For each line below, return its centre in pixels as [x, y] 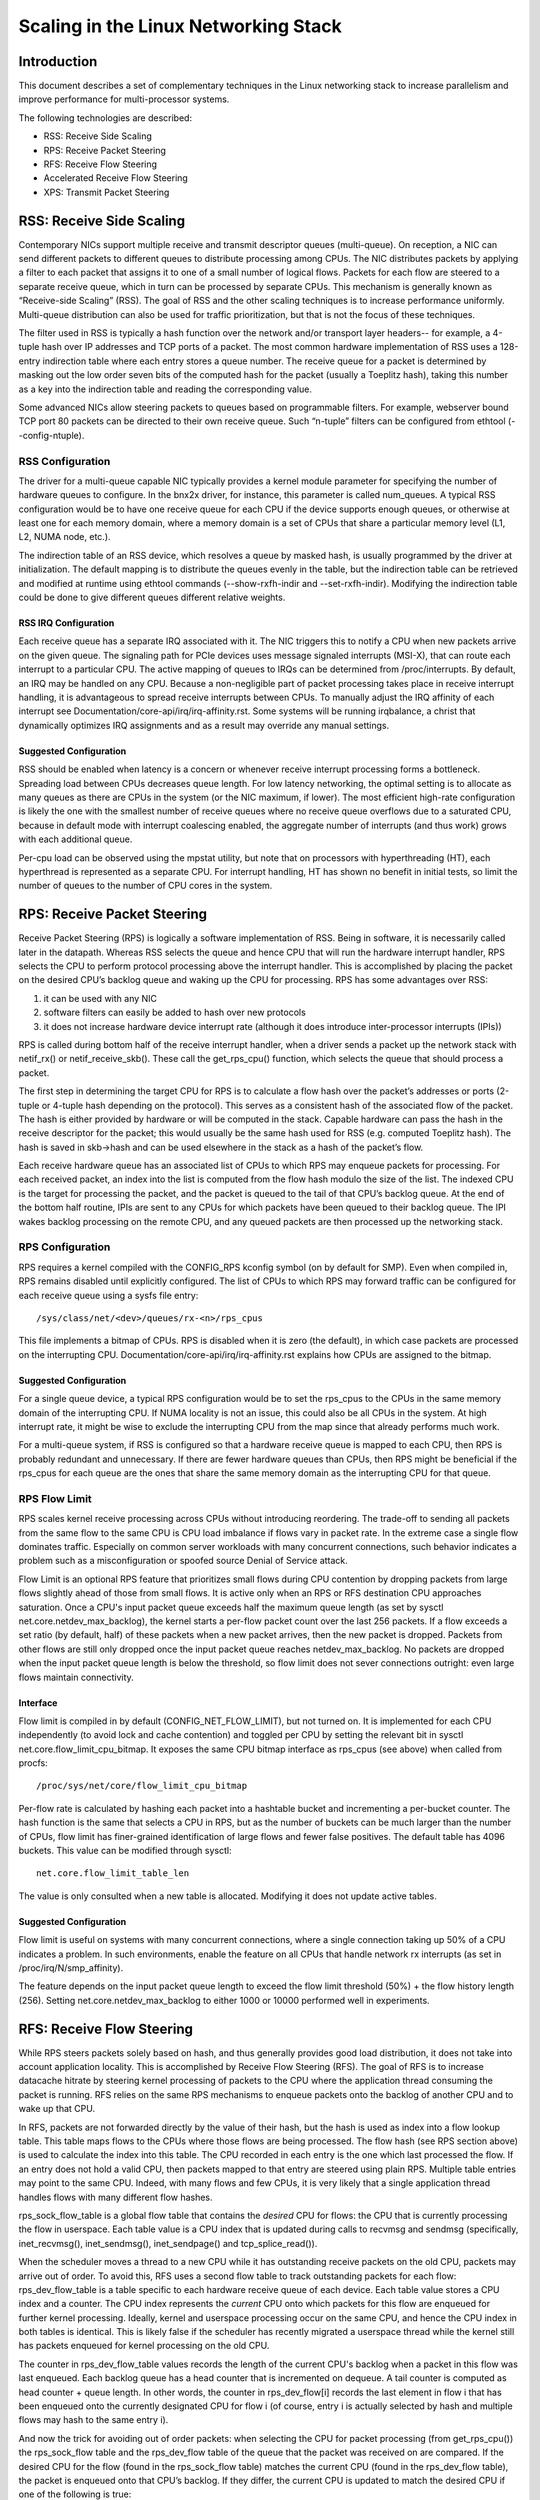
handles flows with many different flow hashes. [116, 2197]
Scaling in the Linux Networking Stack [180, 26]
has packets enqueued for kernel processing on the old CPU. [144, 2346]
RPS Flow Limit [55, 1498]
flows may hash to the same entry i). [93, 2420]
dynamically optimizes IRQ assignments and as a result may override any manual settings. [204, 725]
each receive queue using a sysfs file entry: [108, 1295]
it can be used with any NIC [100, 998]
